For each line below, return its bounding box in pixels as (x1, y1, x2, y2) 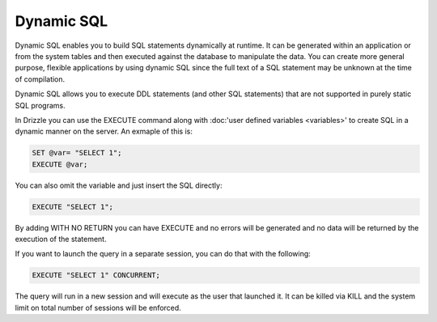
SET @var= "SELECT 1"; (32, 148, 122, 158)
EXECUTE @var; (32, 159, 88, 169)
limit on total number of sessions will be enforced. (15, 303, 181, 312)
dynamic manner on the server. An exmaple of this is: (15, 126, 193, 137)
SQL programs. (15, 100, 66, 110)
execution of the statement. (15, 235, 107, 244)
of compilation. (15, 74, 66, 84)
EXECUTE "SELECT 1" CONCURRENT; (32, 271, 161, 280)
